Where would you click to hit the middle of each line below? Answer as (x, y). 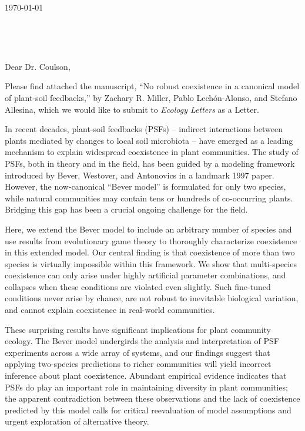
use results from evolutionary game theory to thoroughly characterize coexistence (151, 240)
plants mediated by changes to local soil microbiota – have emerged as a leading (149, 140)
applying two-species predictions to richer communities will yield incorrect (138, 364)
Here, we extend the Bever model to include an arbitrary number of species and (148, 229)
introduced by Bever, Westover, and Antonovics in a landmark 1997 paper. (140, 175)
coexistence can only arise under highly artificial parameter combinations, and (145, 275)
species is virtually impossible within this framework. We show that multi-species (151, 263)
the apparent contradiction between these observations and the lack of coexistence (152, 398)
